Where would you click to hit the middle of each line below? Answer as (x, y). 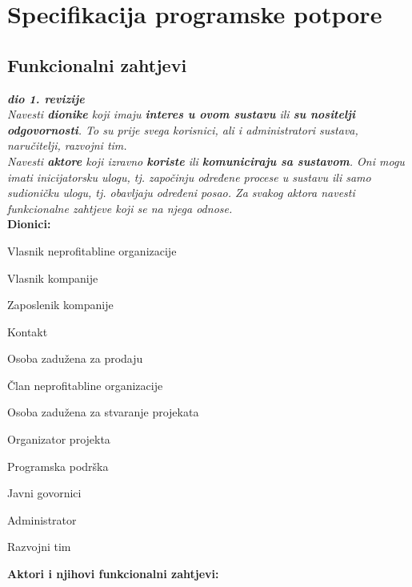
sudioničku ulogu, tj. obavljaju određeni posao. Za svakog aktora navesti (181, 193)
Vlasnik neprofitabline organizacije (92, 250)
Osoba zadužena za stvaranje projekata (103, 412)
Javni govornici (44, 493)
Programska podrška (58, 466)
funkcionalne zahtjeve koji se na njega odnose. (120, 208)
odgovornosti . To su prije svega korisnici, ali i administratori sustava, (183, 129)
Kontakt (28, 331)
